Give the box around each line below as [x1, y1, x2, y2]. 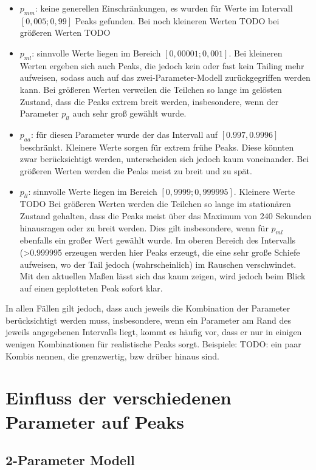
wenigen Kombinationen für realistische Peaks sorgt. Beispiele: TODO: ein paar [5, 338, 301, 350]
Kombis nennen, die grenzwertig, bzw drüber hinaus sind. [5, 349, 219, 362]
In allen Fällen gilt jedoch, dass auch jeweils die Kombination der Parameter [5, 302, 290, 315]
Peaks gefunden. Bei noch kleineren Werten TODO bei [75, 14, 280, 27]
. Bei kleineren [228, 46, 283, 59]
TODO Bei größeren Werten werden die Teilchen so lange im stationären [19, 197, 291, 210]
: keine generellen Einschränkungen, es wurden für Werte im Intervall [35, 2, 293, 14]
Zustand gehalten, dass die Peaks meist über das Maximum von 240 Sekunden [19, 209, 312, 222]
